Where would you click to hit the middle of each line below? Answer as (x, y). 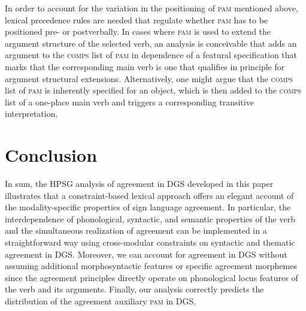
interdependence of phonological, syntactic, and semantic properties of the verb (150, 218)
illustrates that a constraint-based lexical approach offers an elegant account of (149, 195)
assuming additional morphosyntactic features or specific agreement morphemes (151, 266)
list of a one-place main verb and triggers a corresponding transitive (129, 102)
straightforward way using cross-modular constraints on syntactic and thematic (150, 242)
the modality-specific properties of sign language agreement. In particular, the (148, 207)
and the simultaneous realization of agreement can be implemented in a (136, 230)
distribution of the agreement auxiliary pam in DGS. (101, 301)
